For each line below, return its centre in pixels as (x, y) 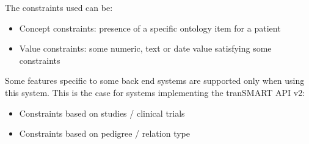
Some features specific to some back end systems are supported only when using (155, 81)
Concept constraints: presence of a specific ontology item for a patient (150, 28)
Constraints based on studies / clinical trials (102, 113)
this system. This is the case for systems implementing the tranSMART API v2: (155, 92)
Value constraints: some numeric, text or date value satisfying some (145, 48)
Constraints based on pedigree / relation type (104, 133)
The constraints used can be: (59, 7)
